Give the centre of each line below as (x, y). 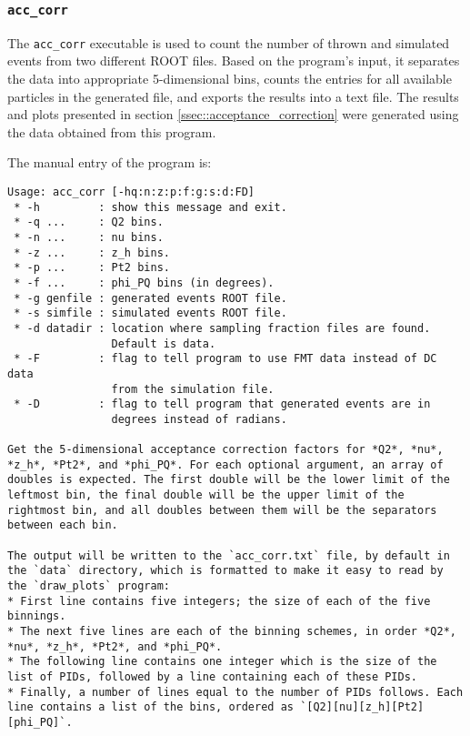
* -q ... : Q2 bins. (89, 222)
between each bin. (63, 525)
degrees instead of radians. (199, 419)
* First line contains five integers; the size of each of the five (219, 601)
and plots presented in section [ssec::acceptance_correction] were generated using (233, 114)
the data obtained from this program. (112, 131)
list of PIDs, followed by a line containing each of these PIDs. (213, 677)
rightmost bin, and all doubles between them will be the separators (222, 510)
